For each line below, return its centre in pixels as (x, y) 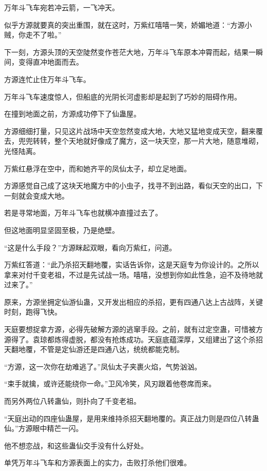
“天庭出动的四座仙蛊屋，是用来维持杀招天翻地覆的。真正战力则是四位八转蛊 (132, 418)
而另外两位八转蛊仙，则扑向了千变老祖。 (72, 401)
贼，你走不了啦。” (33, 35)
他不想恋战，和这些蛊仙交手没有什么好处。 (76, 445)
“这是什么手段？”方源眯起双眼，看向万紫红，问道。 (90, 247)
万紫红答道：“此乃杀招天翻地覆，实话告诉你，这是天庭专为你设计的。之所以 (132, 264)
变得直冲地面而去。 (51, 62)
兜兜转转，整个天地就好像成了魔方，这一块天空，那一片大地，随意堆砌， (140, 141)
